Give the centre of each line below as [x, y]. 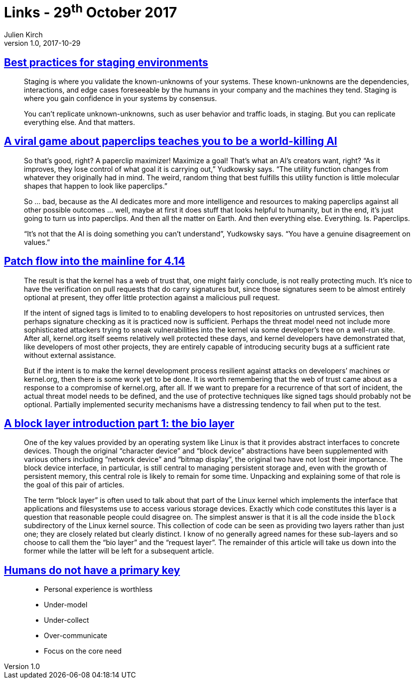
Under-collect [67, 620]
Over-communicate [76, 636]
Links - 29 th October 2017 [91, 11]
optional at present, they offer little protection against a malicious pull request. [152, 297]
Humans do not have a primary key [92, 570]
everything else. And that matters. [80, 122]
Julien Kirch [23, 35]
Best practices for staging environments [106, 62]
